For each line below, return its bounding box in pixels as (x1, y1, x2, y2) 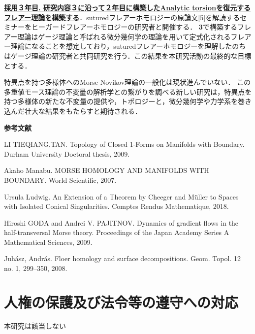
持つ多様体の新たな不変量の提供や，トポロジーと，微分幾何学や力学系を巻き (4, 96, 252, 106)
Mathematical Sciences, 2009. (4, 236, 93, 247)
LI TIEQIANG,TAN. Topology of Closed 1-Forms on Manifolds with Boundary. (4, 139, 245, 149)
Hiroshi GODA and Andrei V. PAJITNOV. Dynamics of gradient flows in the (4, 217, 239, 228)
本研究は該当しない (4, 320, 66, 331)
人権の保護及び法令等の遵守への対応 (4, 292, 239, 312)
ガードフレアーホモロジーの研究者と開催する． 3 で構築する (45, 22, 237, 32)
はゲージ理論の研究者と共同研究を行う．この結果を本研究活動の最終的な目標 (4, 50, 252, 61)
